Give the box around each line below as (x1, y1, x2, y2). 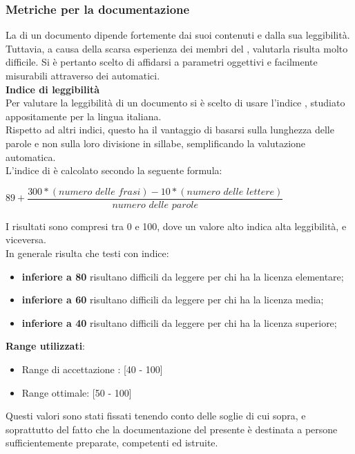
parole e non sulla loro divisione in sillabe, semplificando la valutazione (6, 135, 306, 150)
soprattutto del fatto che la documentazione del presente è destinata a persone (6, 422, 338, 436)
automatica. (6, 149, 56, 164)
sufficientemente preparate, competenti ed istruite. (6, 435, 218, 450)
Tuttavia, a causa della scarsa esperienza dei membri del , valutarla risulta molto (6, 41, 348, 55)
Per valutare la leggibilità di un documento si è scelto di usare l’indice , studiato (6, 95, 345, 110)
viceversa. (6, 232, 46, 247)
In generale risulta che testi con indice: (6, 246, 169, 260)
